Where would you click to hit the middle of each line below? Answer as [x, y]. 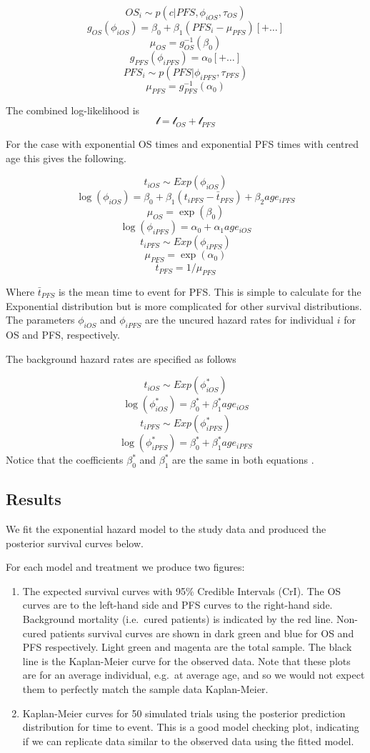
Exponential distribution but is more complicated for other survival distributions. [184, 305]
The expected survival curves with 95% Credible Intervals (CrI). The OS [182, 590]
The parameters [40, 320]
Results [34, 499]
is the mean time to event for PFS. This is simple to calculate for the [210, 291]
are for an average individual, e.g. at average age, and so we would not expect [194, 675]
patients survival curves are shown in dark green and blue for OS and [202, 633]
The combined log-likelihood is [73, 110]
